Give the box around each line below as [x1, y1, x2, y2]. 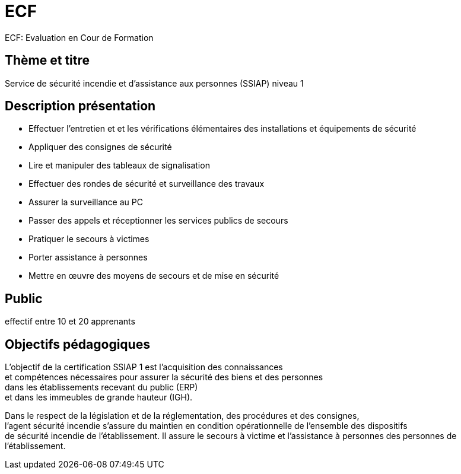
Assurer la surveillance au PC [28, 197, 143, 208]
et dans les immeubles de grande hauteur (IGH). [5, 392, 193, 403]
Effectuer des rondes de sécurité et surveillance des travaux [28, 179, 265, 189]
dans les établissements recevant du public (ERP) [5, 382, 198, 393]
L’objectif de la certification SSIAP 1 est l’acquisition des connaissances [5, 362, 283, 373]
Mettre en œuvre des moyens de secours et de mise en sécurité [28, 271, 279, 281]
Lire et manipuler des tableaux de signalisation [28, 160, 210, 171]
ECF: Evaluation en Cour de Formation [5, 32, 154, 43]
